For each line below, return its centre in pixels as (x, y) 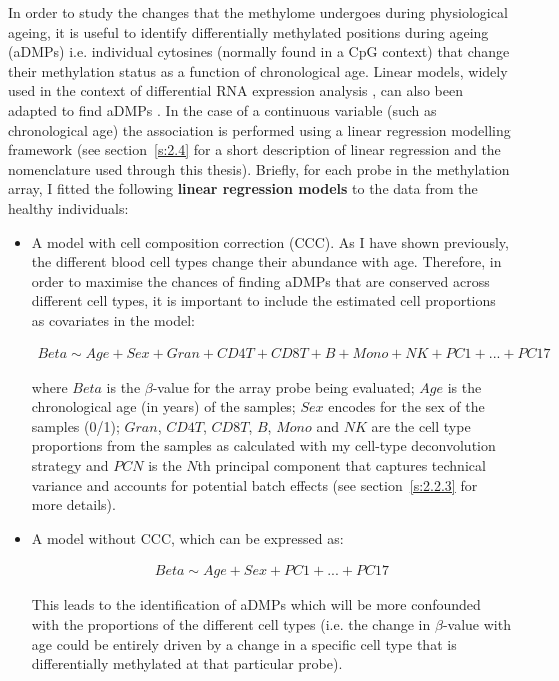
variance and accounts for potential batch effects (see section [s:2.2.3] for (254, 484)
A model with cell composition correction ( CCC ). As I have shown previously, (270, 241)
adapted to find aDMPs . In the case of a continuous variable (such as (222, 109)
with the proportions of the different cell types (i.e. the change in (231, 623)
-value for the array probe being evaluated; (283, 386)
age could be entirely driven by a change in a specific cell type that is (244, 643)
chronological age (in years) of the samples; (163, 406)
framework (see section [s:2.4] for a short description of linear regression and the (254, 149)
